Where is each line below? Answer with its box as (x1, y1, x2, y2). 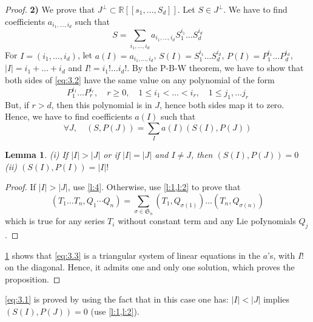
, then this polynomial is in (51, 98, 152, 111)
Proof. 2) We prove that (5, 3, 95, 15)
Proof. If (5, 180, 36, 193)
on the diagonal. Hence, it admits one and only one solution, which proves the (5, 261, 295, 273)
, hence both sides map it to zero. (160, 98, 284, 111)
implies (263, 293, 290, 306)
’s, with (268, 248, 295, 261)
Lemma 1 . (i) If (5, 148, 69, 161)
